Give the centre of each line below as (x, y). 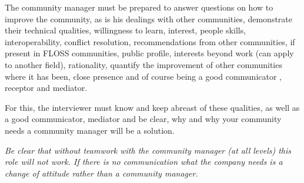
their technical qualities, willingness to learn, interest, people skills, (126, 30)
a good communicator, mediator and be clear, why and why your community (143, 119)
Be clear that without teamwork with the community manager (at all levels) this (148, 150)
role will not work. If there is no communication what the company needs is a (144, 162)
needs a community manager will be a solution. (90, 130)
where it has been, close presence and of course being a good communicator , (143, 76)
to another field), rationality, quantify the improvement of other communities (143, 64)
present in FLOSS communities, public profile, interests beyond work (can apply (149, 53)
